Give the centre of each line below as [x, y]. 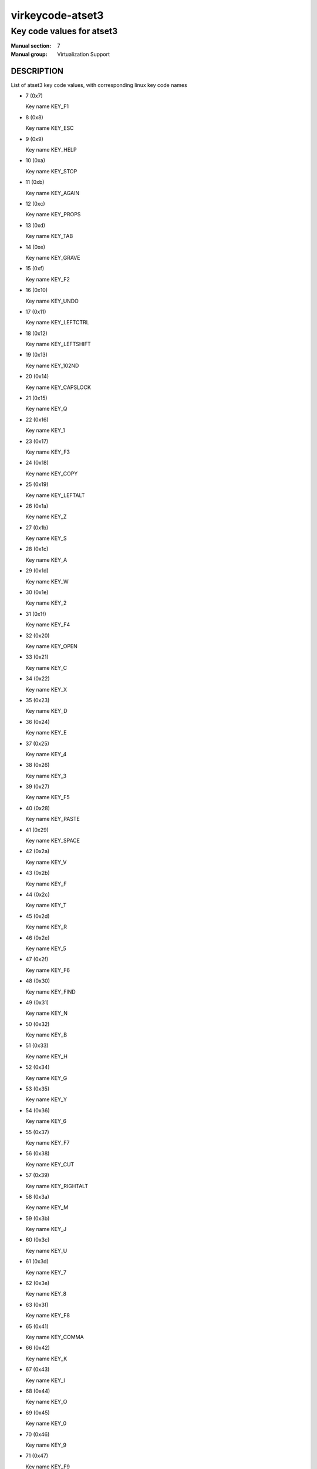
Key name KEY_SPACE [53, 841]
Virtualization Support [84, 54]
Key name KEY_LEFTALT [55, 495]
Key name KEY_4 [46, 754]
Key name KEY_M [47, 1208]
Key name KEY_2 [46, 603]
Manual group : [29, 54]
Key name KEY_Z [46, 517]
